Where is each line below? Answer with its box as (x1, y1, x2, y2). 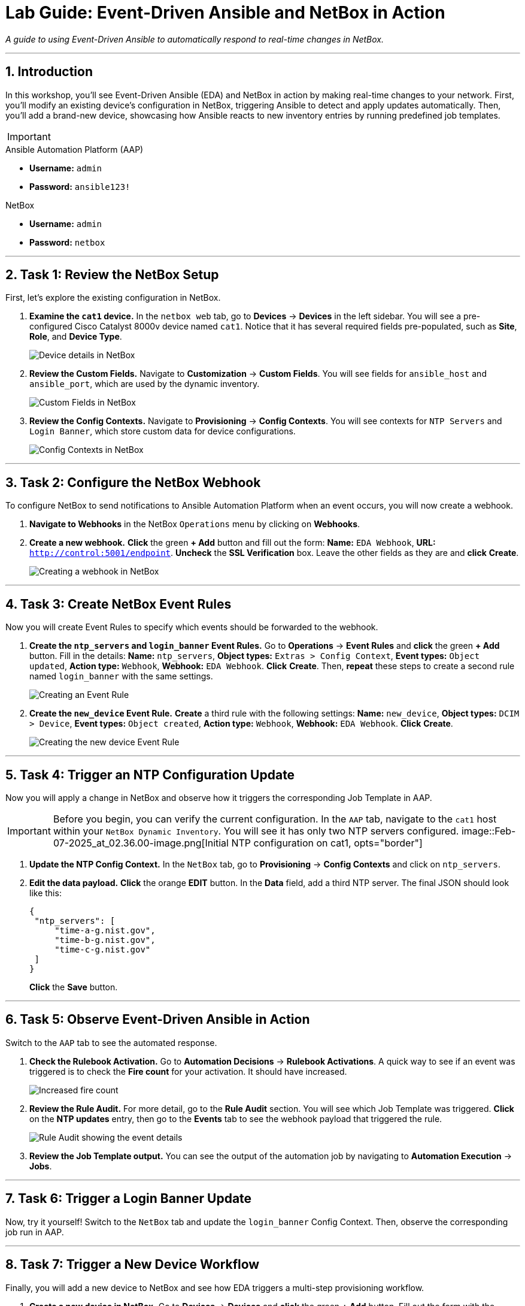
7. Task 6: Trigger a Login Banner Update (5, 1191, 252, 1207)
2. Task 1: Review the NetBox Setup (5, 267, 219, 283)
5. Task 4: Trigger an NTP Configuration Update (5, 767, 295, 782)
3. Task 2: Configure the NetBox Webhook (5, 474, 261, 490)
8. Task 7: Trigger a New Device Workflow (5, 1257, 260, 1272)
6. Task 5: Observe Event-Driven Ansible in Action (5, 1012, 310, 1027)
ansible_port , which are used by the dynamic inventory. (29, 379, 260, 389)
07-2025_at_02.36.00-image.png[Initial (53, 836, 229, 849)
